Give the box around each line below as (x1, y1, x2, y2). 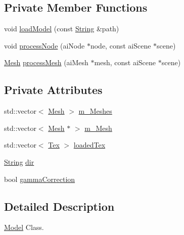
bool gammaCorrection (4, 173, 75, 184)
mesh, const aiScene (94, 57, 156, 68)
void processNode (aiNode (4, 40, 85, 51)
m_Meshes (78, 106, 112, 116)
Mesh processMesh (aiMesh (4, 57, 88, 68)
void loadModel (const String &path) (4, 23, 119, 34)
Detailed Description (4, 198, 115, 214)
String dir (4, 156, 34, 167)
